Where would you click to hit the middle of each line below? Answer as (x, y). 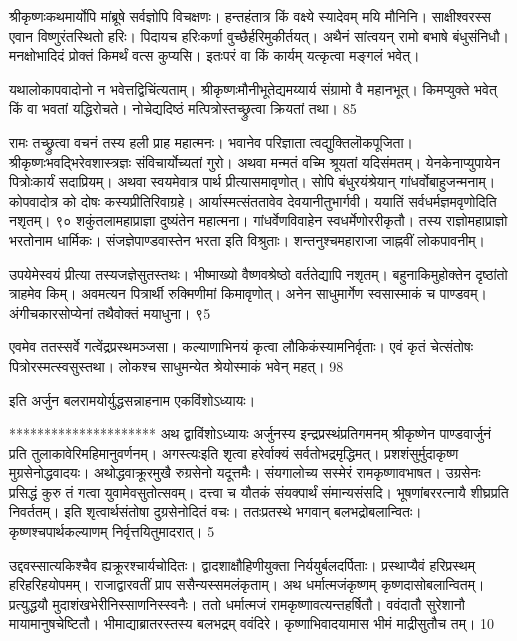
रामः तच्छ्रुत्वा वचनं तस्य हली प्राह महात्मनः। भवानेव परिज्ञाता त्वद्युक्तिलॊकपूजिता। (211, 141)
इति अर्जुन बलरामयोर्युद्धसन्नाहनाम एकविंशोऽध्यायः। (132, 399)
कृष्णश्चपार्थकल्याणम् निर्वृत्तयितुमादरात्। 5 (112, 531)
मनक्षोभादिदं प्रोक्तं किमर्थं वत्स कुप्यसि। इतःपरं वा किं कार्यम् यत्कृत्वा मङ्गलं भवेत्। (214, 55)
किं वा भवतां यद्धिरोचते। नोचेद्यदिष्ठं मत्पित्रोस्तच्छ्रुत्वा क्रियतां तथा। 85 (183, 108)
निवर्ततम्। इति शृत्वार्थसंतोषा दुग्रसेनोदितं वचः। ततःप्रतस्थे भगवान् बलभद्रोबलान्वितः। (215, 511)
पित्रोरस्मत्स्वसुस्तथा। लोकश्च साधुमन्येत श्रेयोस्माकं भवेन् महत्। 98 (176, 365)
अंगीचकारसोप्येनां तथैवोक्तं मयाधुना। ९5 (110, 312)
